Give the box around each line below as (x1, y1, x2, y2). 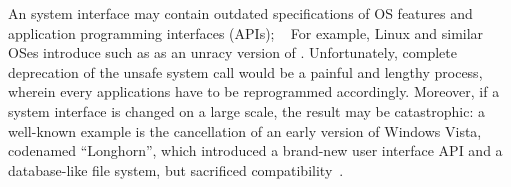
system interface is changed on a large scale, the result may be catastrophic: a (8, 100, 485, 121)
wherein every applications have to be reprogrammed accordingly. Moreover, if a (8, 81, 500, 102)
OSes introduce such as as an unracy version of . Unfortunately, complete (8, 42, 457, 63)
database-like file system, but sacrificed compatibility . (8, 159, 344, 180)
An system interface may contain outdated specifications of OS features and (8, 3, 473, 23)
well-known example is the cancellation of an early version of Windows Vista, (8, 120, 482, 141)
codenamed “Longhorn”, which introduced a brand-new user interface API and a (8, 140, 503, 161)
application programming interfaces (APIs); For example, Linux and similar (8, 22, 484, 43)
